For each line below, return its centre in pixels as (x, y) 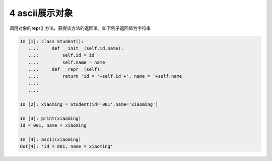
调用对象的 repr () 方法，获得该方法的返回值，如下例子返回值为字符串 (80, 28)
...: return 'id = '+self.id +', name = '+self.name (105, 76)
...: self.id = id (61, 55)
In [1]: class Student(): (52, 41)
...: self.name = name (66, 62)
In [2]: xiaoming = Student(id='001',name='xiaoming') (89, 105)
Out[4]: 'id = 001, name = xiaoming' (66, 146)
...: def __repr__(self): (65, 69)
